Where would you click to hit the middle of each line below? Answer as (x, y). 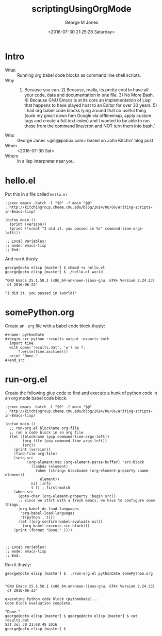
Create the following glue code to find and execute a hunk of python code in (81, 393)
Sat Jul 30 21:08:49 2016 (31, 624)
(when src (24, 492)
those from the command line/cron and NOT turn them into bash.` (90, 126)
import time (22, 343)
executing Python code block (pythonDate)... (52, 599)
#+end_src (15, 360)
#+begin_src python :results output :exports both (57, 339)
